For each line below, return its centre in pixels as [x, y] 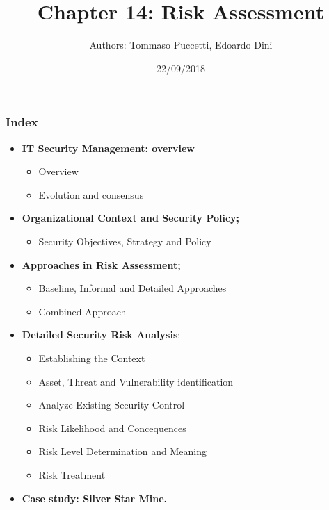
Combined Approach [82, 311]
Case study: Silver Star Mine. [95, 498]
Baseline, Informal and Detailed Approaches [133, 288]
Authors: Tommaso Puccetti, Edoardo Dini [181, 45]
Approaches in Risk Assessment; [101, 264]
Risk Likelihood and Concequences [112, 428]
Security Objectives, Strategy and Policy [125, 241]
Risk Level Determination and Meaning [123, 451]
